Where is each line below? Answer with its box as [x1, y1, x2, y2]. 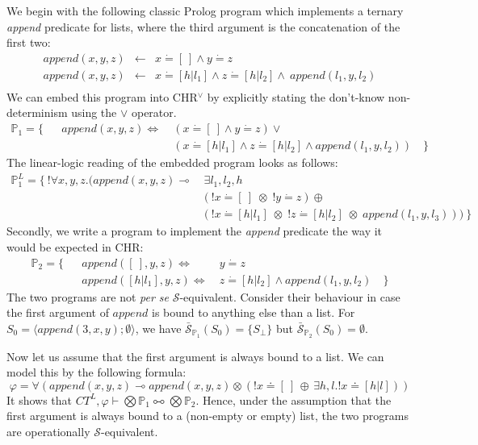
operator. [131, 104, 177, 121]
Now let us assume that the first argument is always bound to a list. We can [6, 347, 384, 364]
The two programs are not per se [6, 288, 170, 305]
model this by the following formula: [6, 364, 187, 381]
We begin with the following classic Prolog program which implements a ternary [6, 2, 404, 19]
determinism [6, 104, 68, 121]
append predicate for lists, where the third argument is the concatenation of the [6, 18, 400, 35]
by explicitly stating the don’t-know [207, 88, 385, 105]
